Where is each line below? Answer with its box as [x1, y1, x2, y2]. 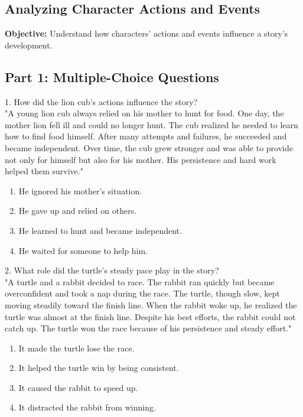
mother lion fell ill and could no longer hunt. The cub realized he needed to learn [5, 118, 298, 131]
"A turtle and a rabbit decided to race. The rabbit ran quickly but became [5, 275, 275, 288]
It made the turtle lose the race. [18, 341, 135, 354]
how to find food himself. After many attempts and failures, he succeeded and [5, 130, 287, 142]
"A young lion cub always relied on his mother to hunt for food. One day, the [5, 107, 284, 119]
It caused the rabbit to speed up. [18, 381, 138, 393]
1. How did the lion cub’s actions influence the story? [5, 95, 198, 107]
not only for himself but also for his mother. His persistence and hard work [5, 153, 276, 165]
